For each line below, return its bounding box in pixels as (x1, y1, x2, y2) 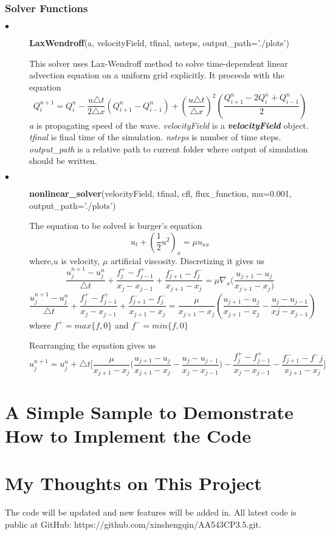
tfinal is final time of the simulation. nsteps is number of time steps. (29, 131, 281, 143)
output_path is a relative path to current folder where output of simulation (29, 142, 308, 155)
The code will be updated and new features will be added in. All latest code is (5, 506, 297, 519)
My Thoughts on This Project (5, 471, 262, 496)
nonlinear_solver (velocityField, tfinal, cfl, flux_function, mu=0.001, (29, 186, 292, 199)
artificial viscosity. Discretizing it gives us (111, 254, 265, 267)
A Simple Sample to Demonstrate (5, 399, 294, 424)
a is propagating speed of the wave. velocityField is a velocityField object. (29, 118, 309, 131)
